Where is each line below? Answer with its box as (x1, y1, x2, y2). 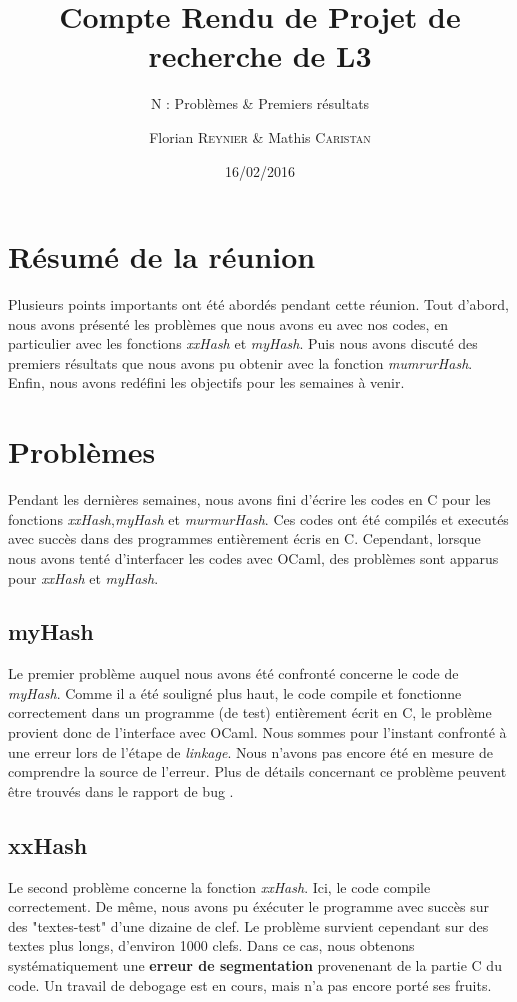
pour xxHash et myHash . (8, 567, 159, 588)
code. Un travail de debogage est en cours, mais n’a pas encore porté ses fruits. (8, 974, 492, 995)
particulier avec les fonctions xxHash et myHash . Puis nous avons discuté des (8, 333, 478, 354)
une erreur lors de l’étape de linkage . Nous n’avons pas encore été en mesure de (8, 741, 493, 762)
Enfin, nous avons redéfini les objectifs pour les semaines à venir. (8, 372, 405, 393)
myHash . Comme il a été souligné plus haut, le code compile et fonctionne (8, 682, 462, 703)
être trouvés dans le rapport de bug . (8, 780, 234, 801)
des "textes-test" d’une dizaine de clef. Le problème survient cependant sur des (8, 915, 489, 936)
